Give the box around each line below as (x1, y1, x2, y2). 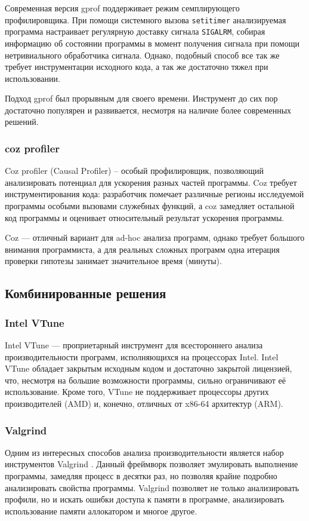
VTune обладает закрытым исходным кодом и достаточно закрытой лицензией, (5, 362, 292, 375)
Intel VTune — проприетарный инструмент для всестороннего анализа (5, 339, 263, 351)
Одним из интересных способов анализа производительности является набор (5, 446, 284, 458)
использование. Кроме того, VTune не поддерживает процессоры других (5, 385, 269, 398)
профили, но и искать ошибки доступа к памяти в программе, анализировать (5, 493, 285, 505)
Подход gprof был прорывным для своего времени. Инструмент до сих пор (5, 92, 278, 105)
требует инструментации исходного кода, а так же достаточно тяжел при (5, 60, 268, 73)
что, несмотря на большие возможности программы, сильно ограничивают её (5, 373, 286, 386)
